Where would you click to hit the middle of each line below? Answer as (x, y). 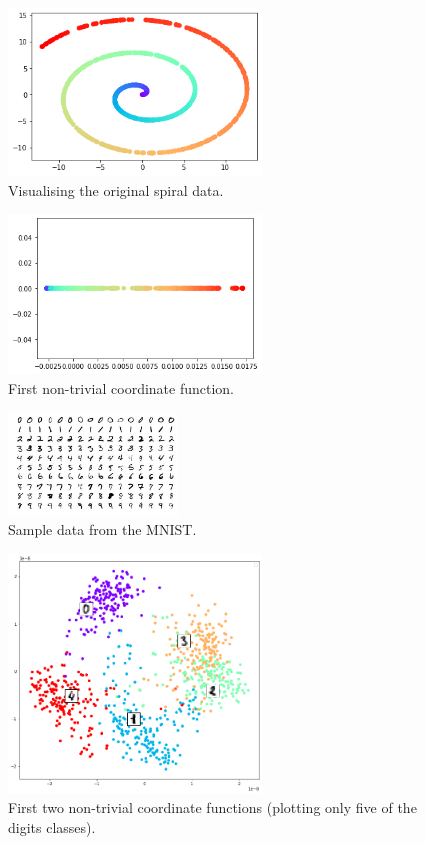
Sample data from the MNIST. (102, 529)
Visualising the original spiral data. (116, 189)
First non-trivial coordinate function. (121, 387)
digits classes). (52, 826)
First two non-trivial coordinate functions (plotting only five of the (212, 807)
